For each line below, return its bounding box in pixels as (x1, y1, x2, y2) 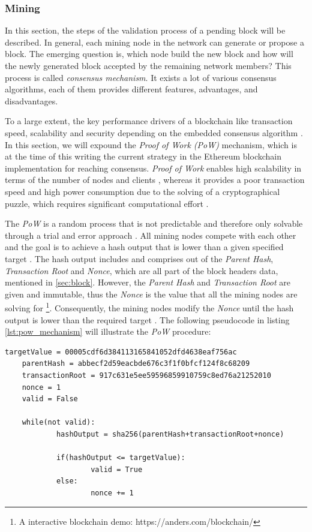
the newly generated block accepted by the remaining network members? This (5, 59, 292, 71)
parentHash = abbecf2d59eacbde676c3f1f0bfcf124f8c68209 (22, 359, 250, 368)
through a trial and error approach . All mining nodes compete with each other (5, 229, 296, 241)
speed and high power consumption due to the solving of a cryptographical (5, 185, 280, 197)
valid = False (22, 395, 78, 404)
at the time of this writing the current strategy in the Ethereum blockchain (5, 150, 281, 163)
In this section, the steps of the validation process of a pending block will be (5, 24, 286, 37)
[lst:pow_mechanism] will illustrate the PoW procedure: (5, 325, 211, 338)
